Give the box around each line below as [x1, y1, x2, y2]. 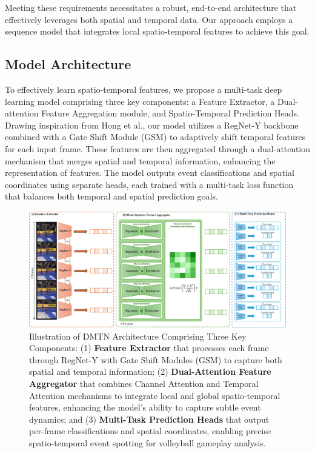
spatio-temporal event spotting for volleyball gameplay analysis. [29, 436, 266, 449]
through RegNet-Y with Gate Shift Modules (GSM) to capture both [29, 353, 282, 366]
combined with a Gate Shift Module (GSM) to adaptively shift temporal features [5, 130, 306, 143]
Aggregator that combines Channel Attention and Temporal [29, 377, 259, 390]
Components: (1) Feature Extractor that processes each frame [29, 341, 269, 354]
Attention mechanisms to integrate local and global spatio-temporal [29, 389, 280, 401]
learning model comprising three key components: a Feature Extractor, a [5, 95, 275, 107]
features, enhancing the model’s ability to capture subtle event [29, 401, 261, 414]
